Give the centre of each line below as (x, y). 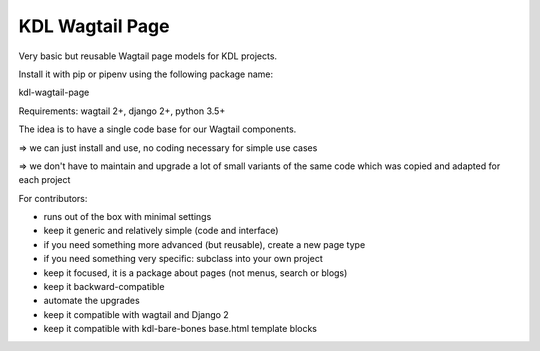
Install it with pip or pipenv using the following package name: (146, 74)
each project (44, 180)
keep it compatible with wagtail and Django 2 (136, 314)
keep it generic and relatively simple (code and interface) (161, 231)
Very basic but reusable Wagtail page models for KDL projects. (148, 56)
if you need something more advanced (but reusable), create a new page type (204, 244)
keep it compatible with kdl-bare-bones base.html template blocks (180, 329)
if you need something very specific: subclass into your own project (183, 259)
